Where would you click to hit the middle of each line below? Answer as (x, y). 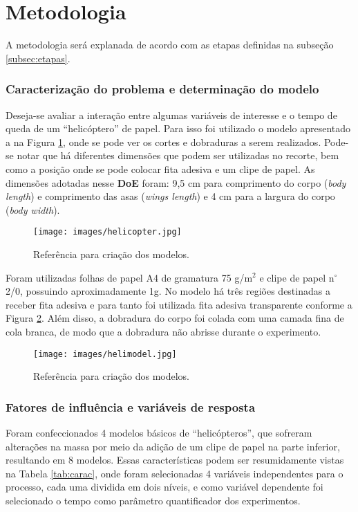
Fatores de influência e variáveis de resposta (131, 406)
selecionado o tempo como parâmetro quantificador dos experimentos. (153, 500)
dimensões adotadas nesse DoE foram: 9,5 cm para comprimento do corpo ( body (176, 182)
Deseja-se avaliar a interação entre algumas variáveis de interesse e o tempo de (171, 115)
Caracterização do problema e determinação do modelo (162, 89)
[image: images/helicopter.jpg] (107, 232)
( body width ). (33, 209)
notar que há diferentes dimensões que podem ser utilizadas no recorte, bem (178, 155)
